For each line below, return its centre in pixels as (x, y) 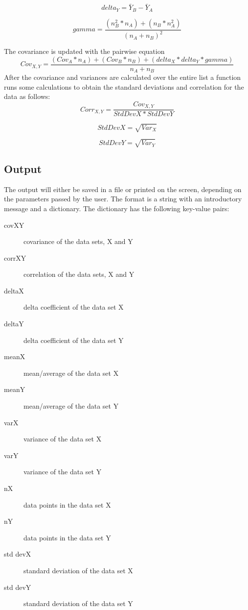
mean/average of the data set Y (71, 406)
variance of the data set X (63, 439)
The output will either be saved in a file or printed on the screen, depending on (123, 189)
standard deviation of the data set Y (78, 603)
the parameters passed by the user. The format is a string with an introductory (123, 199)
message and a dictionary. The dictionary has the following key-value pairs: (117, 208)
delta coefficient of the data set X (74, 307)
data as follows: (27, 96)
